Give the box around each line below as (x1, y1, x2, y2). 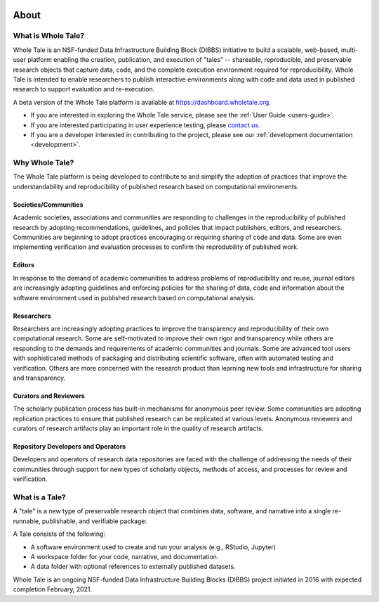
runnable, (13, 517, 41, 525)
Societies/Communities (13, 200, 84, 209)
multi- (340, 46, 359, 54)
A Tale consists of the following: (13, 530, 105, 538)
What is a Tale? (13, 492, 66, 502)
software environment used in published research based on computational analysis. (13, 293, 255, 302)
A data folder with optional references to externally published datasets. (30, 563, 236, 571)
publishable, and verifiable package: (42, 517, 147, 525)
